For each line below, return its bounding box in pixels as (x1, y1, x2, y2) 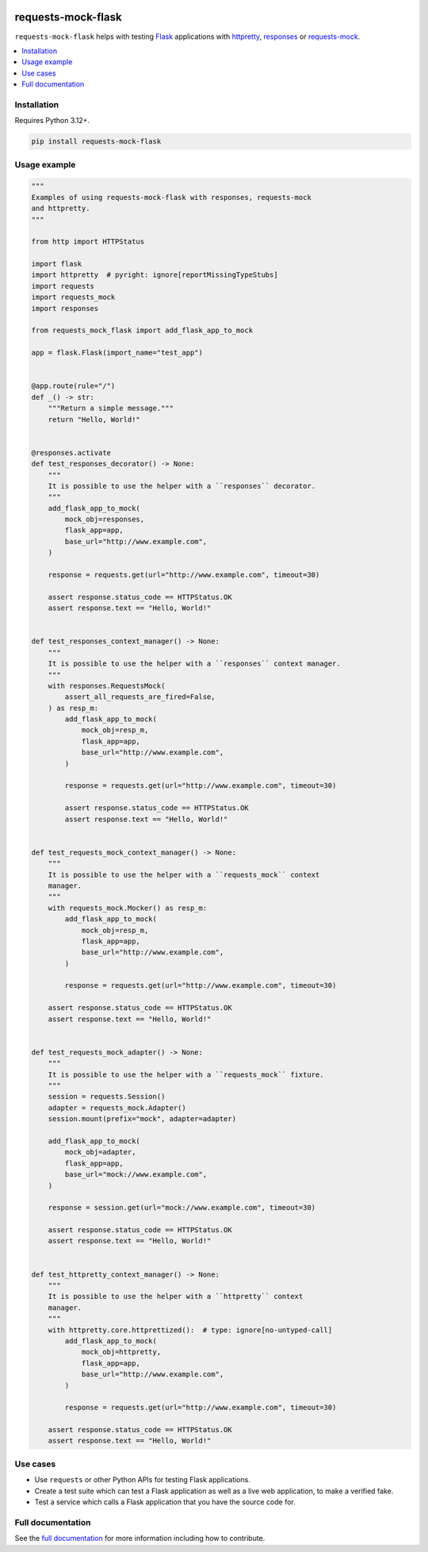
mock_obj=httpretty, (81, 1347, 162, 1357)
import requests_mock (31, 293, 116, 302)
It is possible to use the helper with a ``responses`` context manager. (48, 659, 341, 668)
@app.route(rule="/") (31, 382, 116, 390)
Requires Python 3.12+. (14, 116, 90, 125)
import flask (31, 259, 82, 269)
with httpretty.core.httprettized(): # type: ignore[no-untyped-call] (48, 1325, 333, 1335)
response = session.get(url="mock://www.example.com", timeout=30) (48, 1203, 316, 1212)
